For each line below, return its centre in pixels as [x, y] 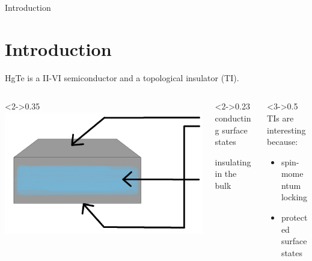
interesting [286, 130]
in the [226, 173]
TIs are [280, 118]
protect [294, 217]
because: [283, 142]
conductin [233, 118]
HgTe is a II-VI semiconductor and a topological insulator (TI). [122, 77]
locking [294, 197]
